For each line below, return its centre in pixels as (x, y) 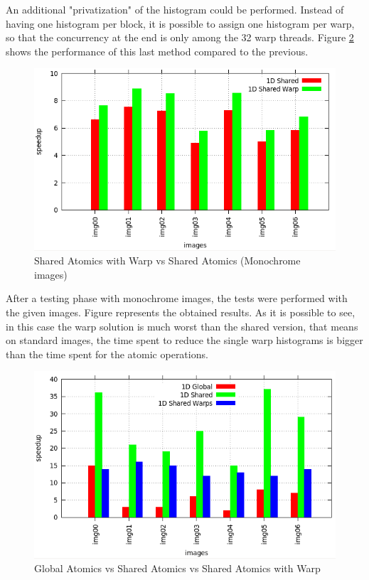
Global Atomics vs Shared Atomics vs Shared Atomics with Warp (177, 568)
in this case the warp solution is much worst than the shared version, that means (182, 326)
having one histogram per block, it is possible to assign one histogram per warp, (180, 23)
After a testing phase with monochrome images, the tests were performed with (177, 298)
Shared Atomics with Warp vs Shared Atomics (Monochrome (167, 261)
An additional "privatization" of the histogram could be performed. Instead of (175, 9)
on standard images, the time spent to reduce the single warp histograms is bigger (184, 340)
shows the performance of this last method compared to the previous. (157, 51)
